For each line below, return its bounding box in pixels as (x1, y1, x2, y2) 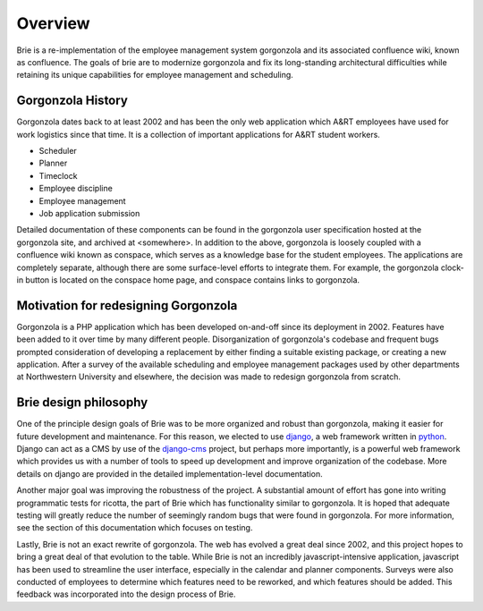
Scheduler (38, 146, 78, 157)
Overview (16, 13, 90, 33)
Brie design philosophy (16, 395, 148, 411)
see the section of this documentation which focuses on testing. (16, 522, 253, 533)
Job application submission (38, 208, 140, 218)
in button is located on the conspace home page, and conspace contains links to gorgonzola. (16, 274, 360, 285)
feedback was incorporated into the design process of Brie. (16, 589, 236, 599)
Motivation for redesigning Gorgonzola (16, 298, 238, 313)
